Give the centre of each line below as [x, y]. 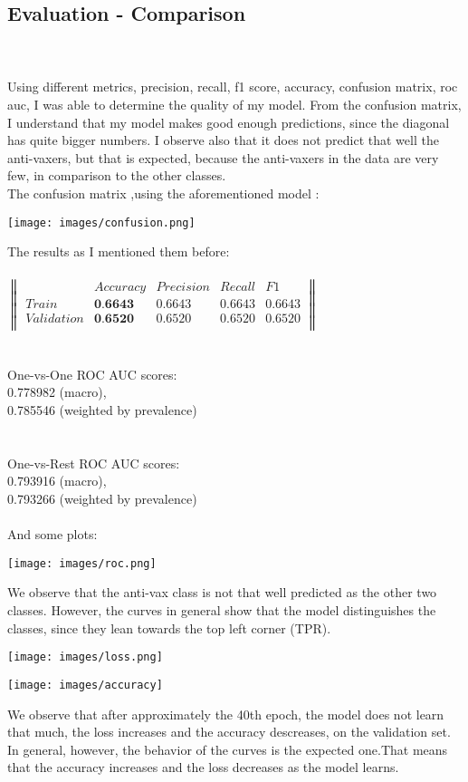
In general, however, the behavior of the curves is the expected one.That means [228, 749]
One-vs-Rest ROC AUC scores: [94, 463]
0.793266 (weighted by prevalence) [102, 499]
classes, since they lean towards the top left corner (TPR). [169, 628]
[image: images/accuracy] [85, 685]
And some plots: [53, 534]
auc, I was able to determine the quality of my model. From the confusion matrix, [234, 104]
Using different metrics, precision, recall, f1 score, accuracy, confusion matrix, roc [233, 87]
